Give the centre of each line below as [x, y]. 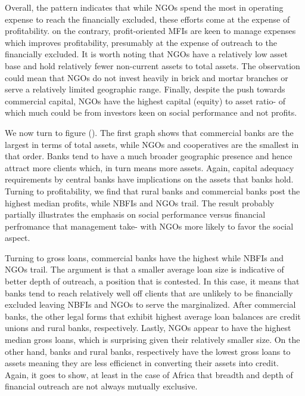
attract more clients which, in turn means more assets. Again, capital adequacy [150, 167]
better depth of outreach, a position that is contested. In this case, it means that [152, 281]
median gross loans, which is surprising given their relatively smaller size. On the [152, 340]
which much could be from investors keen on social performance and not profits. [151, 112]
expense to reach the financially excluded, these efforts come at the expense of [147, 19]
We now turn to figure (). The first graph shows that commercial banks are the [149, 132]
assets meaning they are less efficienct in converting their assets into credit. [142, 363]
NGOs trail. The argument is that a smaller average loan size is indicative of [144, 269]
